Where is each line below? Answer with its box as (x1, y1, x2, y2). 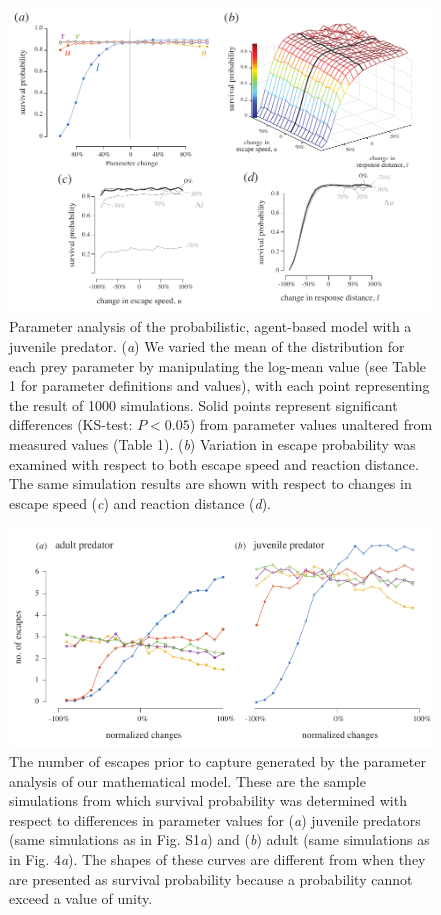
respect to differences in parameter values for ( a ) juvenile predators (9, 809, 421, 830)
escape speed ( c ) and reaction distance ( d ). (9, 492, 271, 513)
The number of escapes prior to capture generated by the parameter (9, 751, 426, 772)
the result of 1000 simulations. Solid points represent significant (9, 394, 398, 415)
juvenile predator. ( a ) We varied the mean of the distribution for (9, 335, 405, 356)
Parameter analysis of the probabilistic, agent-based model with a (9, 316, 412, 337)
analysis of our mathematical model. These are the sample (9, 770, 366, 791)
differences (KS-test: (9, 414, 133, 435)
